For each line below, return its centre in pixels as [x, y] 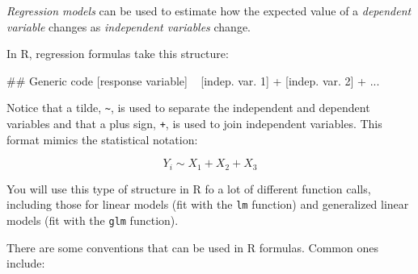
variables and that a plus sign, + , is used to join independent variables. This [194, 124]
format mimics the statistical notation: [102, 139]
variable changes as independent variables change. [129, 26]
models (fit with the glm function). [93, 220]
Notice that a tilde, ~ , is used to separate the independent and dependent [188, 108]
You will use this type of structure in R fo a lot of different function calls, [189, 188]
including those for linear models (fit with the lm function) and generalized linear [208, 204]
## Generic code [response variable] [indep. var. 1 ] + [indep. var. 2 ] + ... [193, 80]
